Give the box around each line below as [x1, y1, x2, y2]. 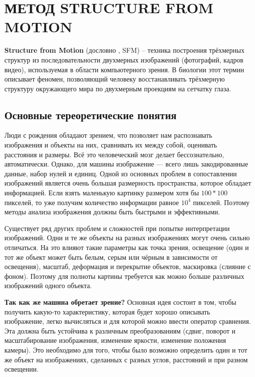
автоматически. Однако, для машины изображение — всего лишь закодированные [4, 159, 248, 169]
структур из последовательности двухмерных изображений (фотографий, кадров [4, 54, 244, 64]
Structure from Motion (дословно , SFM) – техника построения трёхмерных [4, 45, 245, 55]
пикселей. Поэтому [193, 197, 250, 207]
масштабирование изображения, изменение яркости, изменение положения [4, 335, 226, 345]
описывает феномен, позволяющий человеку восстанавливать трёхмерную [4, 74, 225, 84]
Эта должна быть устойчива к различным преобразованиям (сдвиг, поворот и [4, 325, 236, 335]
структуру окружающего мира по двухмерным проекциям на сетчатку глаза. [4, 83, 232, 93]
